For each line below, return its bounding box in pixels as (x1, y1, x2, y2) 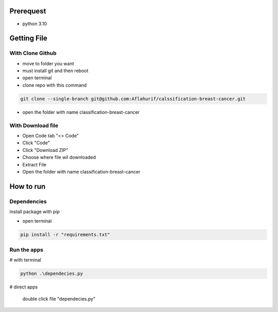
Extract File (22, 161, 46, 167)
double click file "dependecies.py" (22, 296, 96, 302)
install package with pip (9, 209, 60, 215)
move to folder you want (22, 60, 74, 66)
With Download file (9, 122, 59, 129)
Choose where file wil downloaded (22, 154, 96, 161)
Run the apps (9, 246, 44, 253)
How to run (9, 182, 46, 190)
